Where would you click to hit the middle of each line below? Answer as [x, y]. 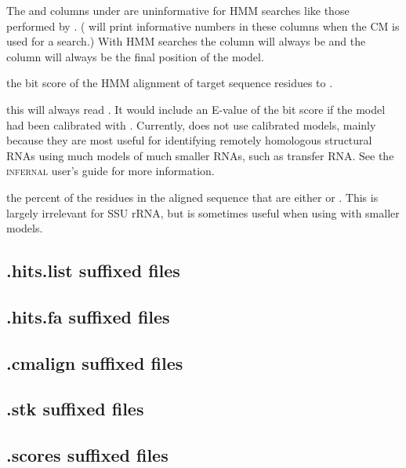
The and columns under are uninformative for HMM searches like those [178, 10]
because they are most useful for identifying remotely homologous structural [189, 140]
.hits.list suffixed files [93, 271]
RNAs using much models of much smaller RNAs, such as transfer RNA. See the [200, 155]
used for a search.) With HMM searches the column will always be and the [186, 41]
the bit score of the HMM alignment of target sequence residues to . [170, 83]
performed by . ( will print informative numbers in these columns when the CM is [203, 26]
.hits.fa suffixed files [88, 316]
